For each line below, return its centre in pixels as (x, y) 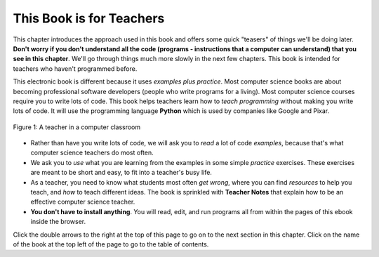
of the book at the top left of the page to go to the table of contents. (111, 244)
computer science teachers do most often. (92, 153)
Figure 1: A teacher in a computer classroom (77, 127)
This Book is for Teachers (89, 18)
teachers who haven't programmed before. (75, 68)
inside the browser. (58, 222)
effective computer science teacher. (83, 202)
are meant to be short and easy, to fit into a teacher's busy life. (121, 173)
